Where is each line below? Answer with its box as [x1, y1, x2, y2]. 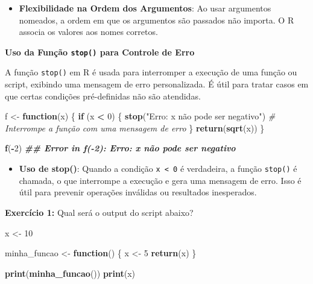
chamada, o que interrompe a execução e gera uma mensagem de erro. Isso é [19, 174, 302, 186]
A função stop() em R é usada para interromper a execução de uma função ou [5, 66, 297, 78]
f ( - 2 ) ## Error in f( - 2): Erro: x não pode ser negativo [5, 142, 236, 154]
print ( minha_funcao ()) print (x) [5, 267, 135, 279]
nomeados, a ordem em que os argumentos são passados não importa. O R [19, 13, 294, 26]
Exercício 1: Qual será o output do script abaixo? [5, 206, 194, 218]
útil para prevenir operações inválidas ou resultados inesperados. [19, 186, 257, 198]
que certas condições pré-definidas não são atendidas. [5, 89, 201, 102]
